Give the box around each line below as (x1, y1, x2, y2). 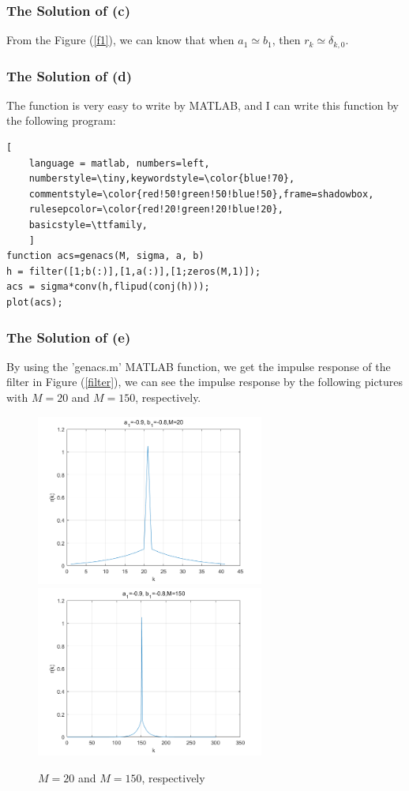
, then (272, 32, 301, 48)
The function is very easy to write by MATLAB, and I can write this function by (6, 96, 399, 113)
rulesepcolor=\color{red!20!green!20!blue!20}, (28, 204, 283, 216)
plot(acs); (6, 297, 63, 309)
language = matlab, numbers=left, (28, 157, 210, 169)
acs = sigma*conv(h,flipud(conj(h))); (6, 281, 210, 293)
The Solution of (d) (6, 66, 133, 85)
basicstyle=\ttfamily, (28, 219, 148, 231)
